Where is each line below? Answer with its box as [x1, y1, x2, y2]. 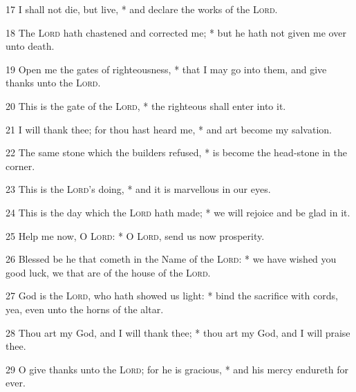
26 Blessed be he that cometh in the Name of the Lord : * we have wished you [6, 252, 337, 266]
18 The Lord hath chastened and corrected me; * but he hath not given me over [6, 25, 346, 39]
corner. [6, 158, 35, 173]
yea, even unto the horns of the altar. [6, 301, 164, 316]
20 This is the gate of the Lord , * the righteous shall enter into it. [6, 98, 286, 113]
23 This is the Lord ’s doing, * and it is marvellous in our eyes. [6, 182, 271, 196]
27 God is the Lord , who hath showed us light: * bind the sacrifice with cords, [6, 288, 338, 303]
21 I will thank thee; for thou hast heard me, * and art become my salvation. [6, 122, 332, 136]
